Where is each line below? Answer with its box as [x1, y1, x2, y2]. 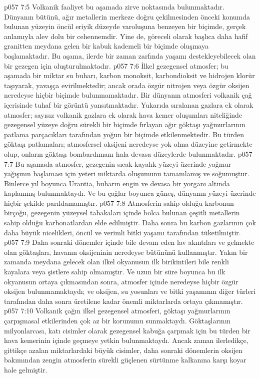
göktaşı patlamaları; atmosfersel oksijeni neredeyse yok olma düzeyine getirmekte [4, 139, 252, 149]
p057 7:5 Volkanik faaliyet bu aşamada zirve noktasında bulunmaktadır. [4, 2, 224, 12]
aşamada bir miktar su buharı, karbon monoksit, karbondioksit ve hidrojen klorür [4, 70, 255, 81]
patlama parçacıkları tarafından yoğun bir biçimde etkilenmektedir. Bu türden [4, 129, 244, 139]
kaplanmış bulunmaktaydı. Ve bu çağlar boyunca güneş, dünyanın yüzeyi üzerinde [4, 188, 256, 198]
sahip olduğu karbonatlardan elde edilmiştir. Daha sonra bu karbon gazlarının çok [4, 217, 256, 228]
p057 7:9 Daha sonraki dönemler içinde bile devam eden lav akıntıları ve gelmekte [4, 237, 254, 247]
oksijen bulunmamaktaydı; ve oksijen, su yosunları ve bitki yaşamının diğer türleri [4, 286, 256, 296]
